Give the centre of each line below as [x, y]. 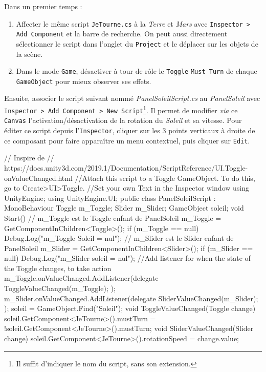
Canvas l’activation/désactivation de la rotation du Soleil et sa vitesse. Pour [123, 120]
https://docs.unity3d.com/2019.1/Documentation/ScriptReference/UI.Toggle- [126, 167]
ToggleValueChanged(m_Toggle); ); [60, 288]
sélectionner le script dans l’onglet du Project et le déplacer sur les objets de [137, 43]
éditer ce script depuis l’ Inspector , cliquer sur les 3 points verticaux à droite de [130, 130]
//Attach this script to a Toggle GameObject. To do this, [165, 178]
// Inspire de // [29, 158]
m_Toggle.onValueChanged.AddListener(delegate [81, 278]
